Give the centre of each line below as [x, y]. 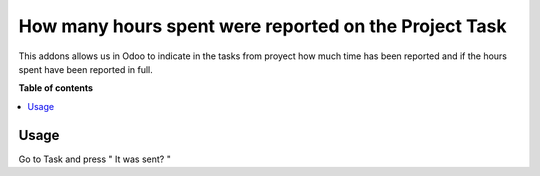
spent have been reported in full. [86, 69]
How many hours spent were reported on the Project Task [262, 26]
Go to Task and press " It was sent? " [95, 159]
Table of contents [56, 88]
